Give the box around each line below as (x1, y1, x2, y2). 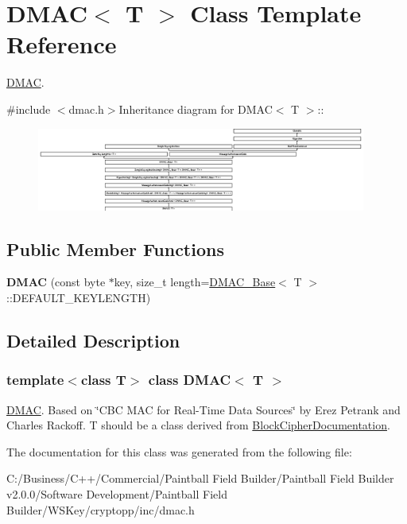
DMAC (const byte (6, 274, 106, 290)
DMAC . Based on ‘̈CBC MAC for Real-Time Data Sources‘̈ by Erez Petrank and (6, 401, 401, 417)
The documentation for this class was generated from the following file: (6, 443, 352, 460)
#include (6, 100, 51, 117)
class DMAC (148, 370, 231, 390)
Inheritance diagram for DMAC (118, 100, 273, 117)
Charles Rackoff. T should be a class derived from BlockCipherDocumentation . (6, 417, 390, 433)
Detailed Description (6, 328, 180, 352)
